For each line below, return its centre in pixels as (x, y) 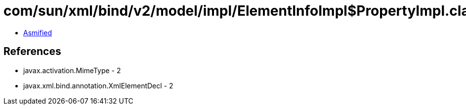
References (32, 52)
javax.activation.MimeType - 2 (72, 70)
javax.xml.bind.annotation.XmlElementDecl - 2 (98, 85)
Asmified (38, 32)
